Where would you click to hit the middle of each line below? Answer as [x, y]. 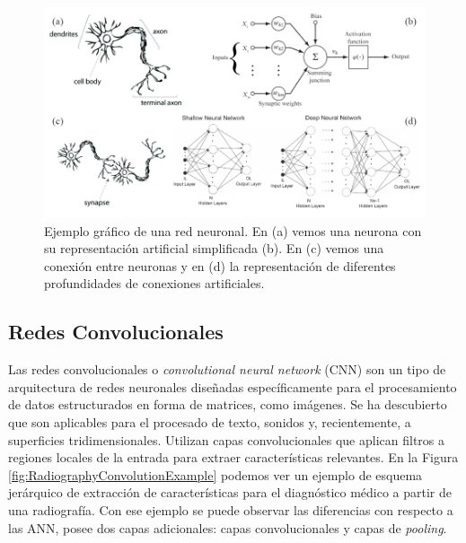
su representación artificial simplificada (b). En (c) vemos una [214, 248]
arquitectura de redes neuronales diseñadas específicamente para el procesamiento [233, 386]
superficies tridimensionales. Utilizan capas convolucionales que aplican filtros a [226, 439]
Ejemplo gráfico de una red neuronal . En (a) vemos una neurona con [233, 230]
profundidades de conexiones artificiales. [154, 283]
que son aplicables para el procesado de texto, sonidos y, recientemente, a [210, 421]
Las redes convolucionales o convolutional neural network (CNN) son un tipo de [227, 369]
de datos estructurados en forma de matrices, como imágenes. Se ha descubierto [228, 404]
